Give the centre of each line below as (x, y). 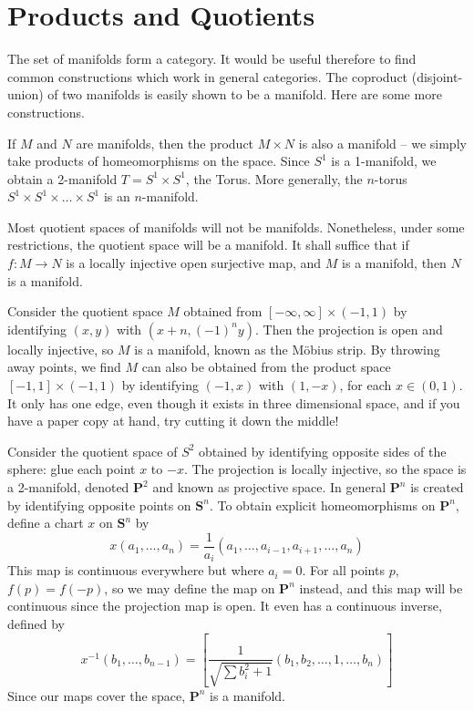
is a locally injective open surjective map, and (194, 263)
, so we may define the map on (190, 587)
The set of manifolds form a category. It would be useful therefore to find (212, 59)
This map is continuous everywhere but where (136, 570)
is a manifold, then (394, 263)
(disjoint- (437, 76)
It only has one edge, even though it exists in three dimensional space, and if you (234, 402)
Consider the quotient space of (93, 451)
